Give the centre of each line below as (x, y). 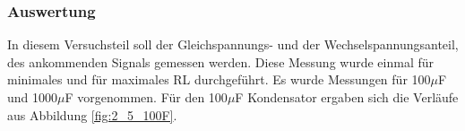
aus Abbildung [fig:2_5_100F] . (92, 114)
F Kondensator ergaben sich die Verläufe (347, 97)
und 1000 (33, 97)
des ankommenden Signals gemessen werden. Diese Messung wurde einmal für (221, 61)
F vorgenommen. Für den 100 (146, 97)
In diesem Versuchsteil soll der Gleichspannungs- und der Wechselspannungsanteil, (233, 44)
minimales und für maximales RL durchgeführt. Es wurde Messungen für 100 (219, 79)
